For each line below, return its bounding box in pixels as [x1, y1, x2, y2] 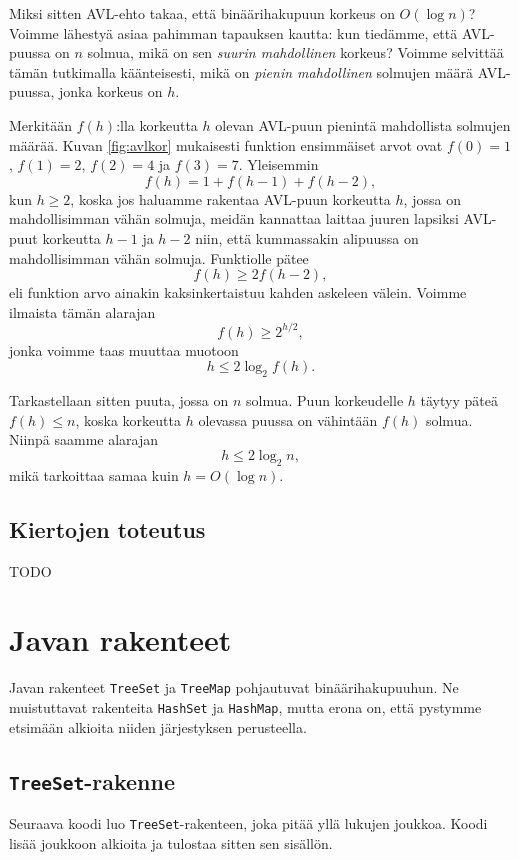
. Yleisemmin [238, 154, 319, 175]
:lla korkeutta [116, 114, 198, 135]
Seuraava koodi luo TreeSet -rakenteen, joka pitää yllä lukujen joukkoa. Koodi [9, 812, 488, 833]
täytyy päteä [420, 390, 498, 411]
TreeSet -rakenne [9, 765, 175, 796]
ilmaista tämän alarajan [9, 301, 156, 322]
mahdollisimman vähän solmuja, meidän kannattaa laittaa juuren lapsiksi [9, 208, 459, 229]
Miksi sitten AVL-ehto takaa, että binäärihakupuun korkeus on [9, 3, 395, 23]
